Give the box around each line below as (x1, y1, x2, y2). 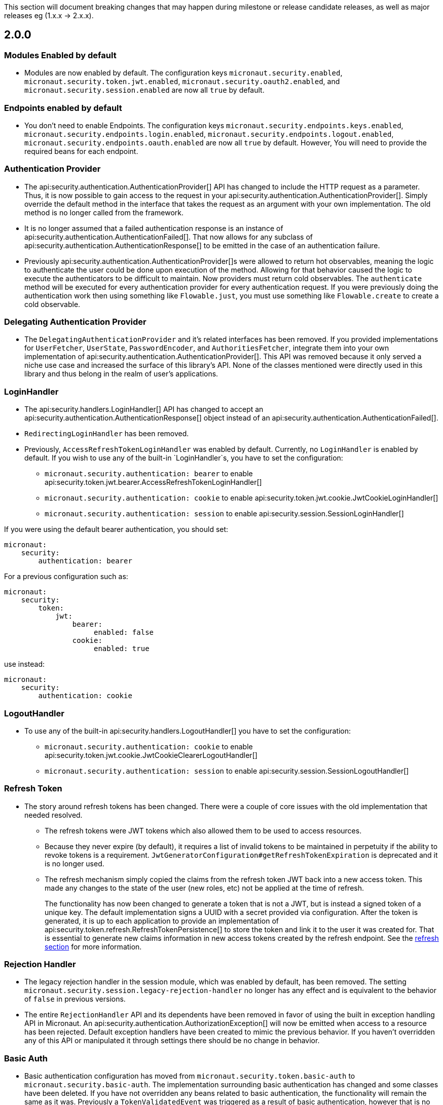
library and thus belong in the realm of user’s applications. (24, 369, 218, 378)
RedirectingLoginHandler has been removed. (24, 429, 189, 438)
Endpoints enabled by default (4, 102, 122, 113)
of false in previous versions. (24, 995, 126, 1004)
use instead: (4, 660, 45, 669)
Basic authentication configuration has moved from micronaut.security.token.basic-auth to (24, 1072, 355, 1081)
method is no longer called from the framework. (24, 208, 184, 217)
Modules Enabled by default (4, 50, 117, 60)
